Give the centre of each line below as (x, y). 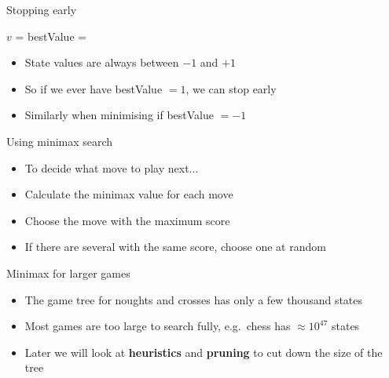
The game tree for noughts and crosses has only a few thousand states (194, 299)
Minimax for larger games (68, 273)
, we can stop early (231, 88)
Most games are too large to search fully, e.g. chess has (158, 326)
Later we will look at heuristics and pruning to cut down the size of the (204, 352)
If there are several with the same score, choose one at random (175, 247)
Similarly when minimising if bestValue (119, 115)
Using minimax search (60, 141)
